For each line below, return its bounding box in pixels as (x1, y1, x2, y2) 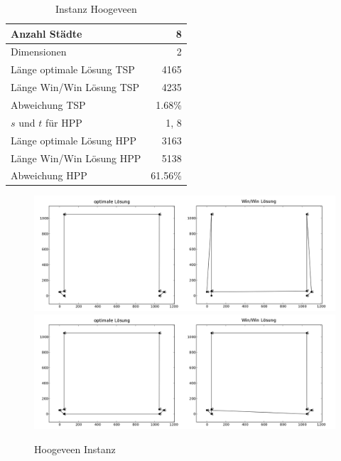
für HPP (45, 115, 82, 129)
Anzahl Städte (11, 26, 82, 41)
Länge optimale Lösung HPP (11, 132, 137, 147)
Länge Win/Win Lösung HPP (11, 150, 141, 165)
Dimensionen (11, 44, 67, 59)
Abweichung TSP (11, 97, 86, 112)
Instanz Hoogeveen (55, 1, 137, 16)
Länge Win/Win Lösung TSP (11, 80, 140, 95)
